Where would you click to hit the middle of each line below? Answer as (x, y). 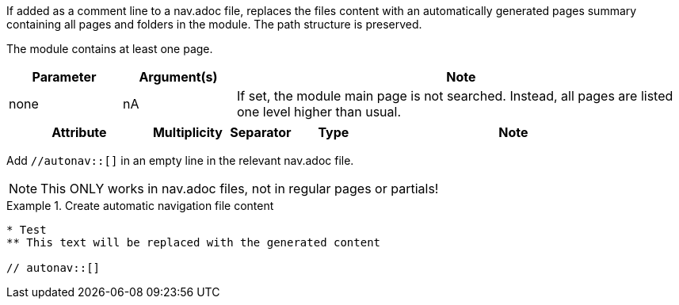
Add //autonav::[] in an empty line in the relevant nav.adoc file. (180, 160)
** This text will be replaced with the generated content (194, 242)
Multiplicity (187, 132)
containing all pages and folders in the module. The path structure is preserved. (214, 24)
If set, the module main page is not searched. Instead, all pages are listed (455, 96)
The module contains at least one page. (110, 49)
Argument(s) (178, 77)
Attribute (79, 132)
